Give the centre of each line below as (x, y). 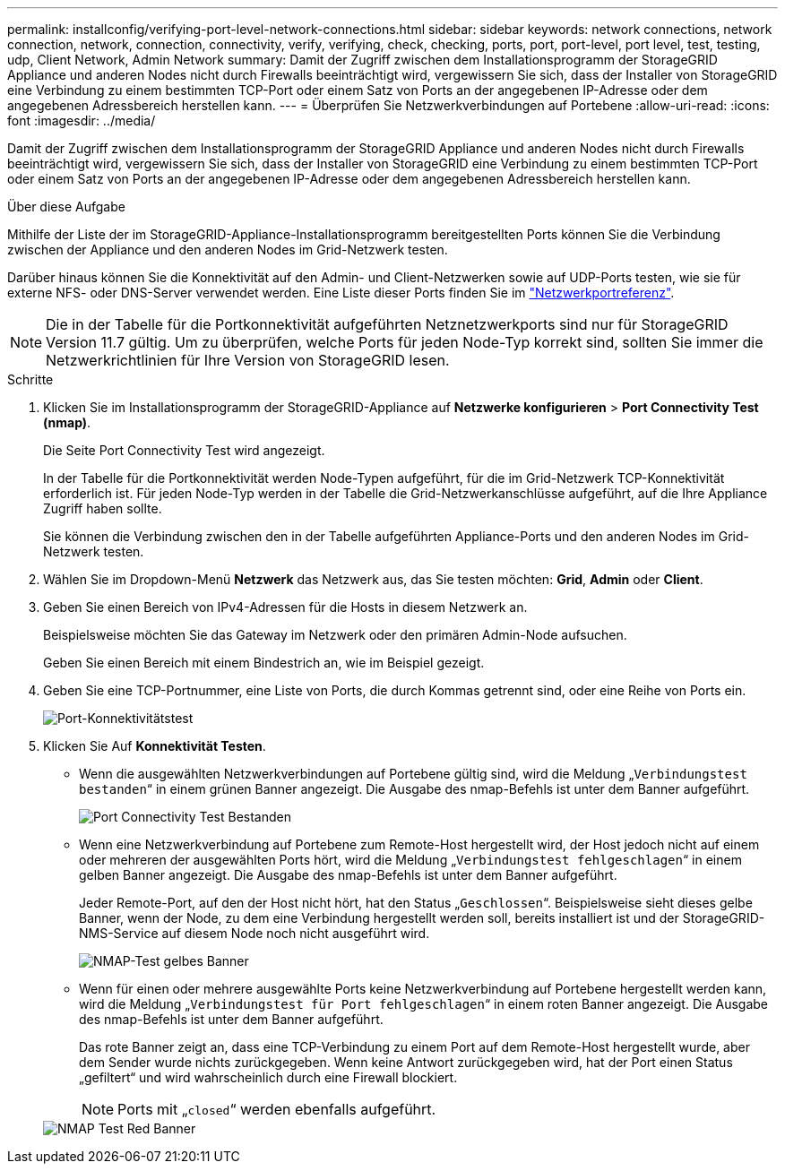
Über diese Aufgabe (66, 207)
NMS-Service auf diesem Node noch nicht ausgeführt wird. (254, 933)
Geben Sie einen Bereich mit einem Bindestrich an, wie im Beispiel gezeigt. (264, 663)
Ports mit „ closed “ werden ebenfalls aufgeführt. (277, 1109)
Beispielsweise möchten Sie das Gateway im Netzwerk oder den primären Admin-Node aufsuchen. (335, 635)
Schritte (30, 379)
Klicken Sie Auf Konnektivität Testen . (155, 746)
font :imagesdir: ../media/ (82, 121)
